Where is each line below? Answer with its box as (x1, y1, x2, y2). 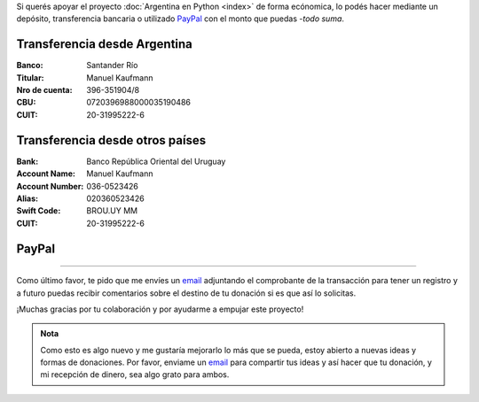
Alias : (16, 193, 39, 204)
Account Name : (16, 168, 75, 179)
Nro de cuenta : (16, 85, 73, 96)
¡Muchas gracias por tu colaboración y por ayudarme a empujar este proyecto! (16, 304, 304, 314)
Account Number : (16, 181, 84, 191)
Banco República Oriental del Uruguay (86, 156, 226, 166)
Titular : (16, 72, 44, 83)
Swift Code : (16, 205, 61, 216)
